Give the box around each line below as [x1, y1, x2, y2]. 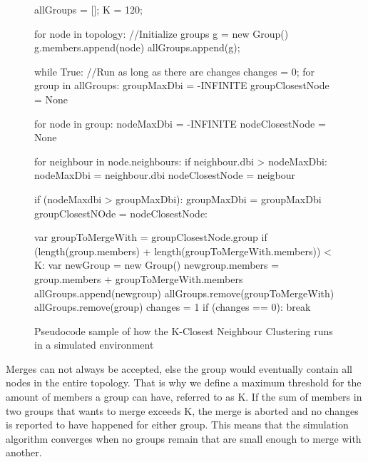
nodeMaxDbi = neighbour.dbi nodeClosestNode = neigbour [34, 168, 296, 183]
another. [6, 445, 42, 460]
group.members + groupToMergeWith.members [34, 271, 243, 286]
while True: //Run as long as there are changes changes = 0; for [34, 63, 315, 78]
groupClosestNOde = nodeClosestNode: [34, 205, 208, 220]
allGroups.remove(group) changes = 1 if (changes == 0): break [34, 299, 311, 314]
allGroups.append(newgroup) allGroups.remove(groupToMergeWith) [34, 285, 334, 300]
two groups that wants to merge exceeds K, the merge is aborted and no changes [6, 403, 359, 418]
